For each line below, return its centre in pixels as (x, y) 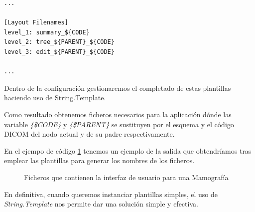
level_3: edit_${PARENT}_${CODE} (59, 52)
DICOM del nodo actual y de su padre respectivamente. (89, 134)
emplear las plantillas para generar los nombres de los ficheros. (99, 160)
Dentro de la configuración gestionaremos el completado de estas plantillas (118, 88)
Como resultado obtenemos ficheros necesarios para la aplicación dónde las (118, 114)
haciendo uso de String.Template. (55, 98)
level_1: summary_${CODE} (47, 32)
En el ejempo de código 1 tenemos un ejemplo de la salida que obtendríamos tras (128, 150)
